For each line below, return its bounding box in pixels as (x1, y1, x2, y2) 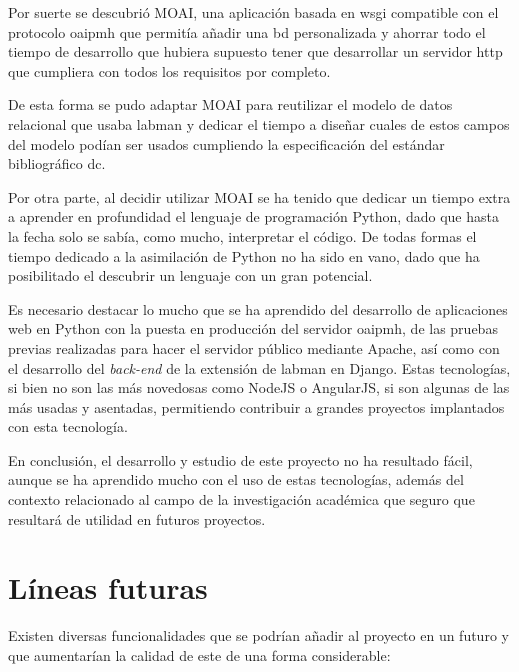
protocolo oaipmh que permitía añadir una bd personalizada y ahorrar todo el (8, 21, 486, 42)
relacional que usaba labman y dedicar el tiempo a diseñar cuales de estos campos (8, 113, 510, 134)
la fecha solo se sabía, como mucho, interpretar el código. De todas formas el (8, 225, 477, 246)
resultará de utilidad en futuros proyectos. (8, 508, 266, 529)
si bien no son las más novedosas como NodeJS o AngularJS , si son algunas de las (8, 377, 510, 398)
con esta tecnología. (8, 416, 128, 437)
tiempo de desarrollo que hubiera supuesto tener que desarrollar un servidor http (8, 41, 503, 62)
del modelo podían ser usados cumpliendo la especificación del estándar (8, 133, 445, 154)
